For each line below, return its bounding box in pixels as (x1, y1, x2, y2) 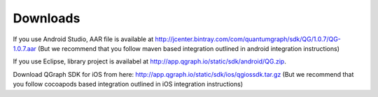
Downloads (13, 10, 80, 26)
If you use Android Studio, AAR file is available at (13, 35, 154, 43)
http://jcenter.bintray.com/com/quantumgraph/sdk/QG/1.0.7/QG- (155, 35, 341, 43)
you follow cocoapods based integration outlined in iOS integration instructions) (13, 80, 243, 89)
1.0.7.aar (13, 44, 36, 52)
